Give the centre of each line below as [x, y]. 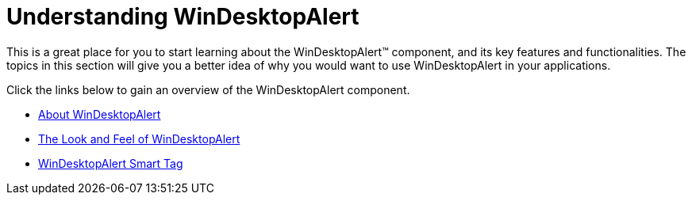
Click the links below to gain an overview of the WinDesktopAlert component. [208, 89]
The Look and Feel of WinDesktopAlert [139, 138]
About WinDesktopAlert [100, 114]
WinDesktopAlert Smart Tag [111, 163]
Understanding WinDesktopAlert [183, 17]
